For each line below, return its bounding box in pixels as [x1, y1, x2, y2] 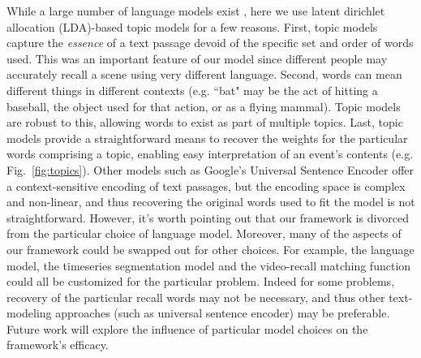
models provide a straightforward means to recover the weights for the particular [6, 129, 408, 146]
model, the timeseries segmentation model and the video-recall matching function [6, 257, 411, 274]
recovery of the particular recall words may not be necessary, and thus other [6, 288, 385, 305]
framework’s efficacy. [6, 336, 109, 353]
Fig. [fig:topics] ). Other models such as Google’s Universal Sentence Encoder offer [6, 161, 415, 178]
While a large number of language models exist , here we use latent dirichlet [6, 2, 385, 19]
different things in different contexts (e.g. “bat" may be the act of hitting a [6, 81, 378, 98]
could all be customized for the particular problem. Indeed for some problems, [6, 273, 395, 290]
